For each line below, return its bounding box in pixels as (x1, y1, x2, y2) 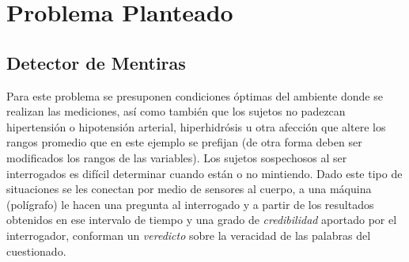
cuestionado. (6, 242, 66, 259)
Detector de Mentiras (6, 50, 186, 74)
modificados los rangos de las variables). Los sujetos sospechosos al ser (6, 149, 347, 165)
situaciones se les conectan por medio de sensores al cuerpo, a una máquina (6, 180, 372, 197)
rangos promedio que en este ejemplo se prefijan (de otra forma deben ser (6, 134, 362, 150)
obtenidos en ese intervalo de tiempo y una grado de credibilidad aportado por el (6, 211, 397, 228)
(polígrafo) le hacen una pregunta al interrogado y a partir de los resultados (6, 196, 374, 212)
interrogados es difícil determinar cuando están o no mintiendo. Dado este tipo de (6, 165, 403, 181)
